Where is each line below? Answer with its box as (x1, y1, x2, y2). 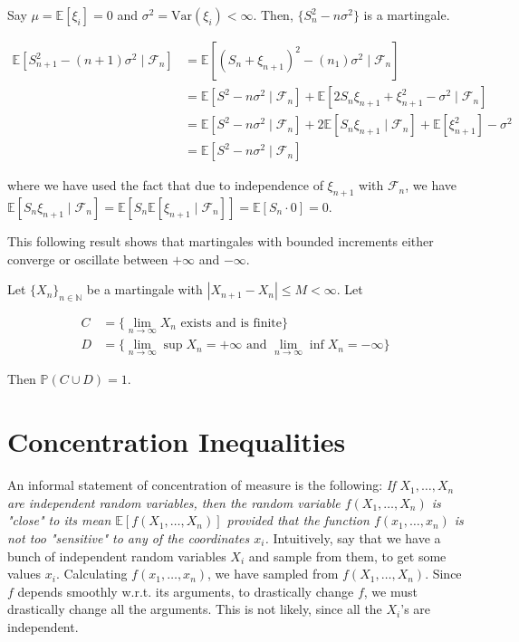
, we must (363, 581, 418, 600)
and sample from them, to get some (248, 546, 447, 565)
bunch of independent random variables (7, 546, 226, 565)
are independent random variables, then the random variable (7, 493, 341, 512)
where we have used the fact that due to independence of (7, 176, 323, 195)
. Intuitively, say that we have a (264, 528, 441, 547)
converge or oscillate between (7, 249, 168, 268)
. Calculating (55, 564, 128, 583)
